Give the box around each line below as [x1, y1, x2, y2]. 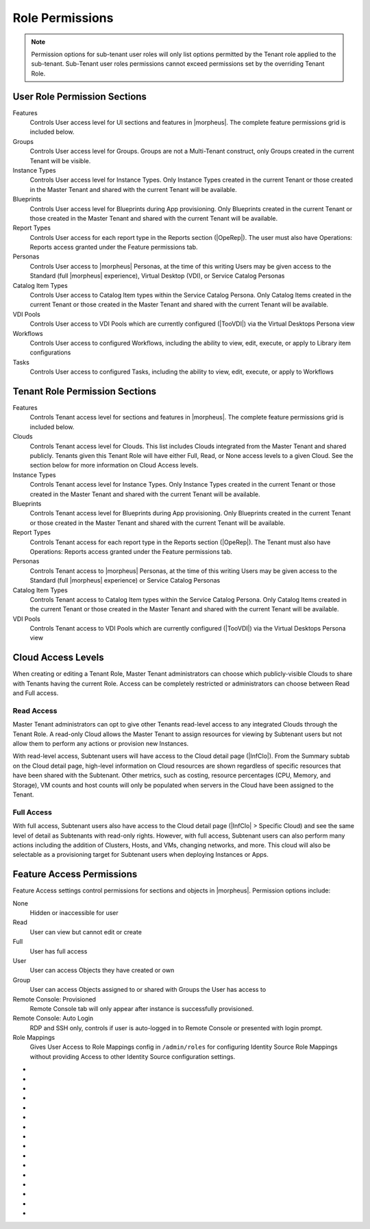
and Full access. [12, 689, 59, 697]
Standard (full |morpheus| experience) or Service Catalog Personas [29, 576, 221, 585]
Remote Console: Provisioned [12, 995, 96, 1003]
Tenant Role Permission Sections [12, 385, 157, 397]
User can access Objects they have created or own [29, 966, 175, 975]
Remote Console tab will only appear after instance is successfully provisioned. [29, 1004, 254, 1012]
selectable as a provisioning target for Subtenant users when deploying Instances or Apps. [12, 851, 269, 859]
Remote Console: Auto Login [12, 1014, 94, 1023]
